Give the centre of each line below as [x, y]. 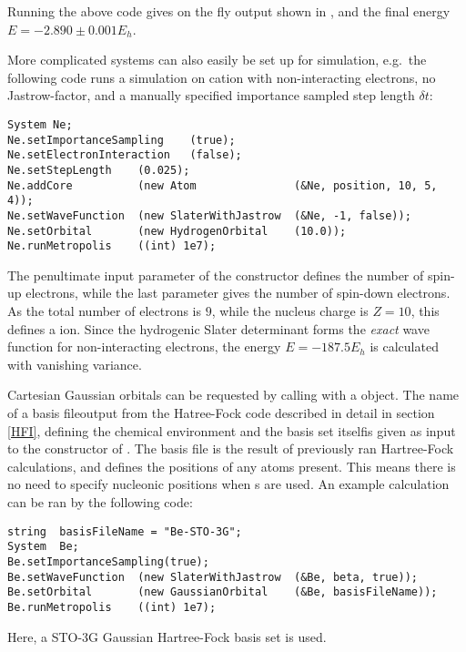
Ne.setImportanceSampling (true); [122, 140]
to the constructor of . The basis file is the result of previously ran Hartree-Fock [231, 448]
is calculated [404, 346]
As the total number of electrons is [105, 311]
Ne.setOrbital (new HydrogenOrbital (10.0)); [177, 231]
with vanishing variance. [75, 364]
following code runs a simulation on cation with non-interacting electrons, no [222, 77]
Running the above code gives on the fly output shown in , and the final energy [229, 11]
